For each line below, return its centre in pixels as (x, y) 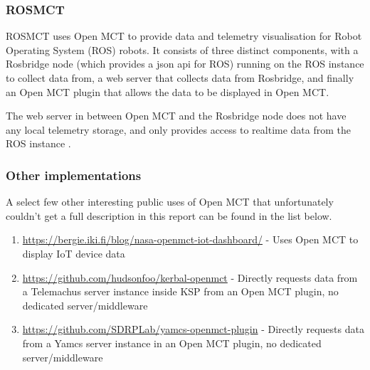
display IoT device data (74, 253)
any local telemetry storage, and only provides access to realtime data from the (179, 129)
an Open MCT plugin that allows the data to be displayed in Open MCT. (168, 91)
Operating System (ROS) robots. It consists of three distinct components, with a (182, 49)
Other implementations (74, 175)
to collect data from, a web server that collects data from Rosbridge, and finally (180, 78)
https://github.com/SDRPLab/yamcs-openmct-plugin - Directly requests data (193, 329)
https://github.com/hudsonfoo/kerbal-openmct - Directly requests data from (190, 277)
